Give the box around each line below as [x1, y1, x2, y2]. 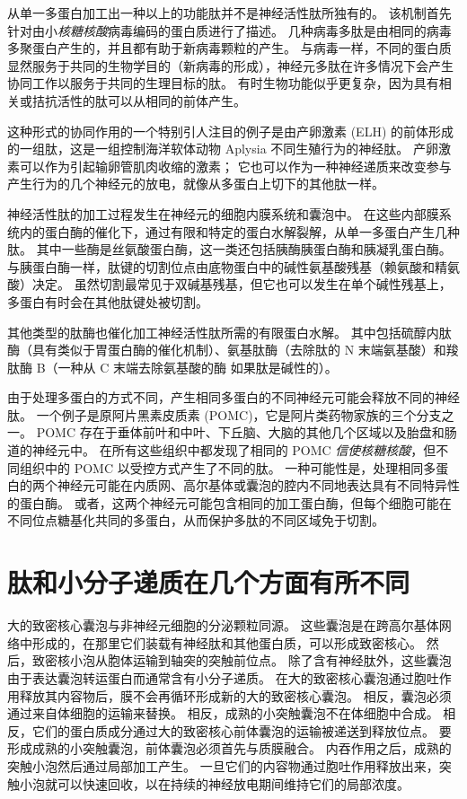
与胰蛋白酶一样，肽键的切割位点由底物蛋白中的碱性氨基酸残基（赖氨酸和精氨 [7, 257, 460, 276]
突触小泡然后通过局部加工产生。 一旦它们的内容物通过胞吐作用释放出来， [7, 756, 439, 775]
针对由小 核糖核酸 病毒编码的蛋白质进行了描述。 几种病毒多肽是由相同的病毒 [7, 21, 452, 40]
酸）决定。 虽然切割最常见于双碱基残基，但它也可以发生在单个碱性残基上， [7, 275, 452, 294]
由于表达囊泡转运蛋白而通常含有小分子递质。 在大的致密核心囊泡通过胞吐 [7, 668, 439, 687]
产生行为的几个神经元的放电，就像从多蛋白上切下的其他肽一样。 [7, 174, 384, 193]
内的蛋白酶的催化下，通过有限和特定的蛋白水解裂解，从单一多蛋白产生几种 [19, 222, 460, 241]
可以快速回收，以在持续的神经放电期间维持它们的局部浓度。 [57, 774, 410, 793]
